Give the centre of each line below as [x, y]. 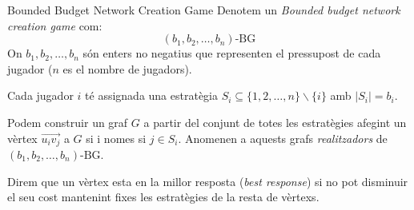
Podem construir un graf [68, 122]
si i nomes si [116, 138]
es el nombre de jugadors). [127, 68]
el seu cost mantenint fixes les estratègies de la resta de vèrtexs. [163, 197]
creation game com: [55, 25]
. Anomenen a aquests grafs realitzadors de [283, 138]
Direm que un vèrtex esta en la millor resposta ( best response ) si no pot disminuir [208, 181]
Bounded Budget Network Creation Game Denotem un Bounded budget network [204, 10]
